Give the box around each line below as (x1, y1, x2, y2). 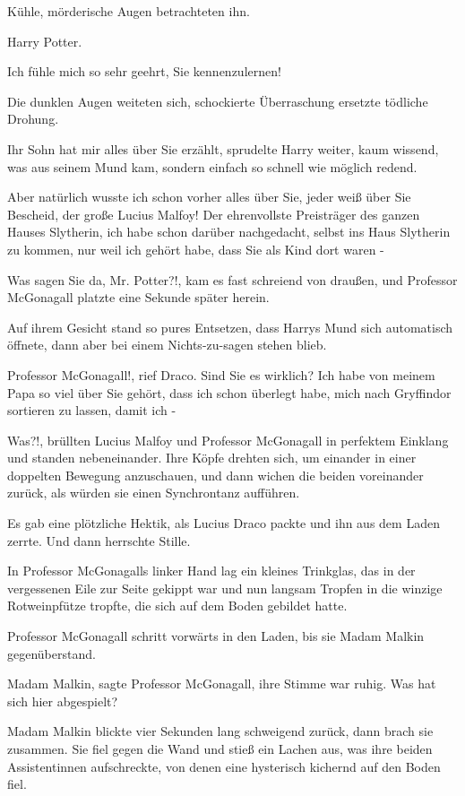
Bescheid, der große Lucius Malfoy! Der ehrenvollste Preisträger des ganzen (7, 204, 420, 223)
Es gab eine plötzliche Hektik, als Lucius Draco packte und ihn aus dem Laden (7, 514, 440, 532)
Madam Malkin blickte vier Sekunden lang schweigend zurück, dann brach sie (7, 722, 434, 740)
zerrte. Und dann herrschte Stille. (7, 531, 191, 549)
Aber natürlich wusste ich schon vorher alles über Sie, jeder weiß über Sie (7, 187, 411, 206)
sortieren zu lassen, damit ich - (7, 401, 177, 420)
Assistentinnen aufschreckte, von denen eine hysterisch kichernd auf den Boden (7, 757, 441, 775)
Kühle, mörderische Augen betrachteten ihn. (7, 2, 250, 20)
